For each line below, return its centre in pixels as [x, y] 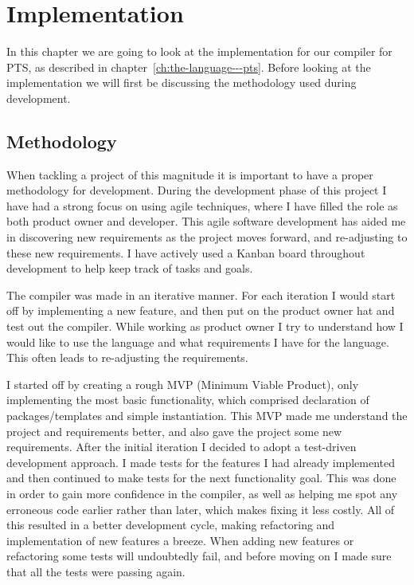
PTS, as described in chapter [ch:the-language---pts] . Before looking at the [189, 67]
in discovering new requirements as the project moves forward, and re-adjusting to [207, 237]
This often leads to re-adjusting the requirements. [127, 357]
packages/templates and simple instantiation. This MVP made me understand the [207, 416]
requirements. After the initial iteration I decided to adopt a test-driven [182, 447]
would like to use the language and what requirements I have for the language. [198, 342]
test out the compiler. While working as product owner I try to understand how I [205, 326]
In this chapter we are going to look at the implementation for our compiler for [199, 51]
